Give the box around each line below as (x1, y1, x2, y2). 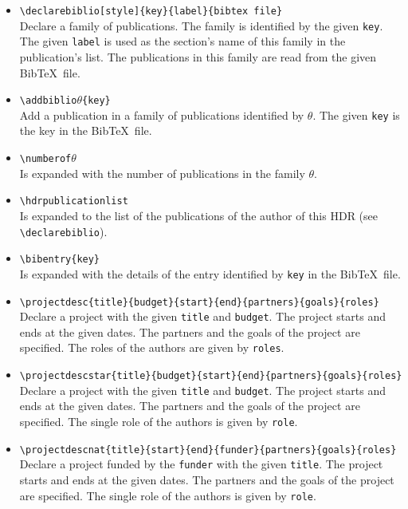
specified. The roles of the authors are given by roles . (19, 339, 284, 356)
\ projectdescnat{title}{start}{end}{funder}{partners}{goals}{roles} (19, 444, 397, 456)
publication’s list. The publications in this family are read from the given (19, 48, 377, 65)
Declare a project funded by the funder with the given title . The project (19, 456, 383, 472)
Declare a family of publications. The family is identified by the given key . (19, 17, 383, 34)
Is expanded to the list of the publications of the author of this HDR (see (19, 207, 378, 223)
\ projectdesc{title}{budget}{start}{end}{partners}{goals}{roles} (19, 296, 379, 308)
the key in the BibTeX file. (19, 122, 152, 139)
